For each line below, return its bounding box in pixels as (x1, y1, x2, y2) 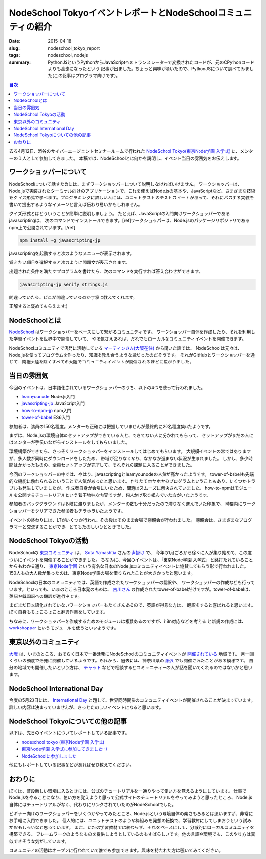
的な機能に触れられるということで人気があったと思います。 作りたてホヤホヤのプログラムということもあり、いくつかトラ (9, 478, 256, 484)
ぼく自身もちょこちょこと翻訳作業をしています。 (9, 609, 108, 615)
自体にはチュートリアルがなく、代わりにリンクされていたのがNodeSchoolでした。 (9, 801, 177, 807)
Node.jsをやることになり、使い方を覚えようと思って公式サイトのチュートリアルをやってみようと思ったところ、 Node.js (9, 794, 252, 800)
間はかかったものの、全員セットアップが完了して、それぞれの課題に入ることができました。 (9, 462, 195, 468)
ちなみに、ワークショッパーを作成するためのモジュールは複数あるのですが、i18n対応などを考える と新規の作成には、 (9, 618, 246, 624)
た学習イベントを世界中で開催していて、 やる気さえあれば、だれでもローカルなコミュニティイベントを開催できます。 (9, 336, 246, 342)
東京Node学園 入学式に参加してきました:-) (21, 746, 108, 752)
